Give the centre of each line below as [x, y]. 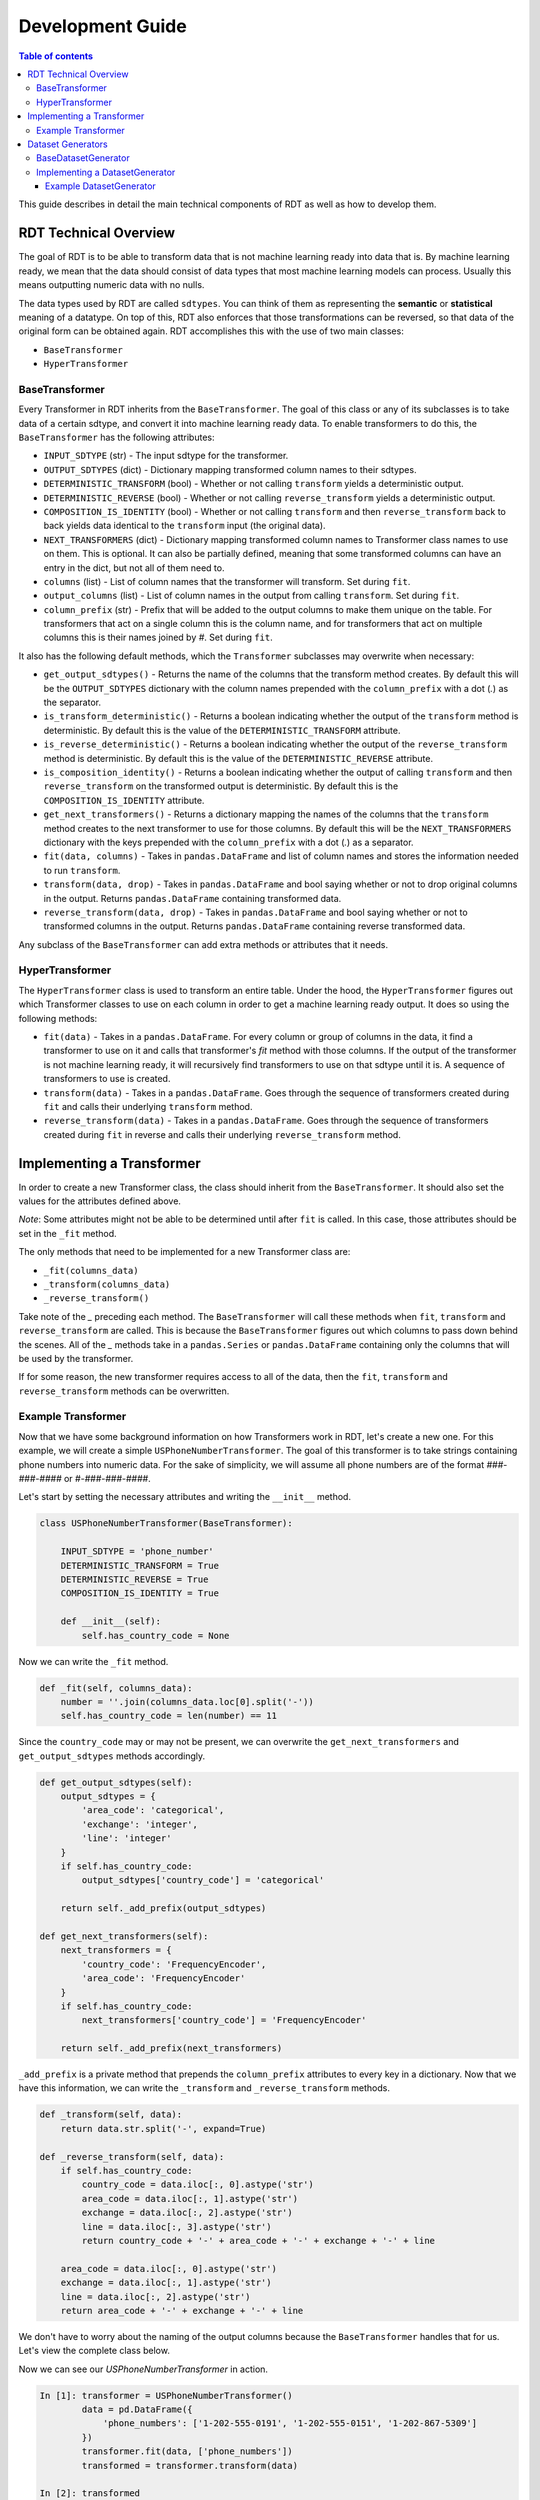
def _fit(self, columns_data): [116, 1688]
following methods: [58, 1018]
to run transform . [82, 870]
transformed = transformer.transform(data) [190, 2465]
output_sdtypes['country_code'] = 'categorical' [203, 1880]
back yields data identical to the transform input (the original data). [184, 526]
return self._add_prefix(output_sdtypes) [163, 1908]
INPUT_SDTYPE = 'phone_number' [137, 1551]
